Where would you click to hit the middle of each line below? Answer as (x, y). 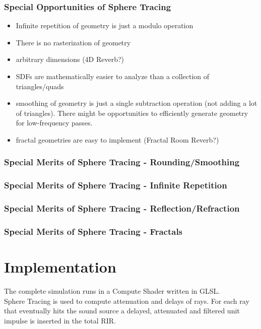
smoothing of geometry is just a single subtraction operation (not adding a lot (137, 103)
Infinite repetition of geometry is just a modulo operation (105, 25)
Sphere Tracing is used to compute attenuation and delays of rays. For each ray (127, 301)
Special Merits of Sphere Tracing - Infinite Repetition (116, 185)
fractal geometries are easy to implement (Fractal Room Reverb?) (117, 139)
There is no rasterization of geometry (73, 42)
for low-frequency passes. (54, 123)
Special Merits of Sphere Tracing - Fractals (93, 232)
